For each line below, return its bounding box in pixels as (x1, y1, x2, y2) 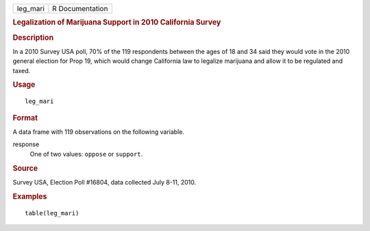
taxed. (12, 66, 31, 74)
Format (12, 113, 38, 122)
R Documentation (52, 4, 108, 13)
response (12, 140, 40, 148)
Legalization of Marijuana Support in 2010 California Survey (12, 18, 221, 27)
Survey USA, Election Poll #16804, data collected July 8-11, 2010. (12, 178, 197, 186)
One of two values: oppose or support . (29, 150, 143, 158)
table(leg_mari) (25, 209, 79, 217)
